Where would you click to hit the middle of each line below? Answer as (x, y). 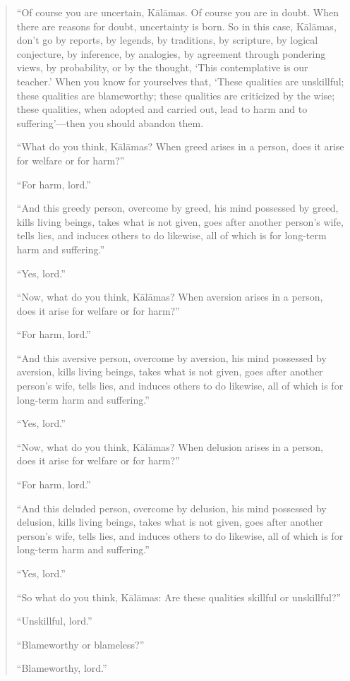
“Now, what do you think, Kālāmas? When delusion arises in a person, (170, 446)
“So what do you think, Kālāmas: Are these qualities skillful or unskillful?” (179, 597)
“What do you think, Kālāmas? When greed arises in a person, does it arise (180, 146)
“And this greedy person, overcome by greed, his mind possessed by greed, (177, 208)
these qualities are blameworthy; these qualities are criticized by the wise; (176, 95)
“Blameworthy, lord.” (62, 668)
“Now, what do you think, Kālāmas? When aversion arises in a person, (170, 297)
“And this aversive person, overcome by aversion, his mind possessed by (171, 357)
